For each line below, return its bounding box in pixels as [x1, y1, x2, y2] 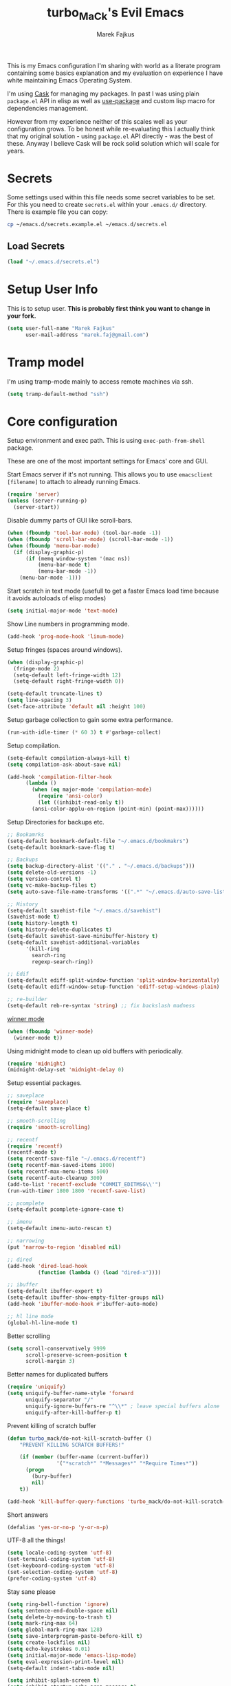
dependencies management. [7, 104, 88, 112]
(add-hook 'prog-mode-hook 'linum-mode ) [7, 633, 125, 640]
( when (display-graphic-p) [7, 659, 85, 666]
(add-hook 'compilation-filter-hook [7, 774, 112, 780]
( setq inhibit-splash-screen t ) [7, 1677, 100, 1684]
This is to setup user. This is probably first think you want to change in [7, 304, 210, 312]
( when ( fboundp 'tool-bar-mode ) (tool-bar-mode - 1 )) [7, 529, 162, 537]
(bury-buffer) [32, 1473, 72, 1480]
